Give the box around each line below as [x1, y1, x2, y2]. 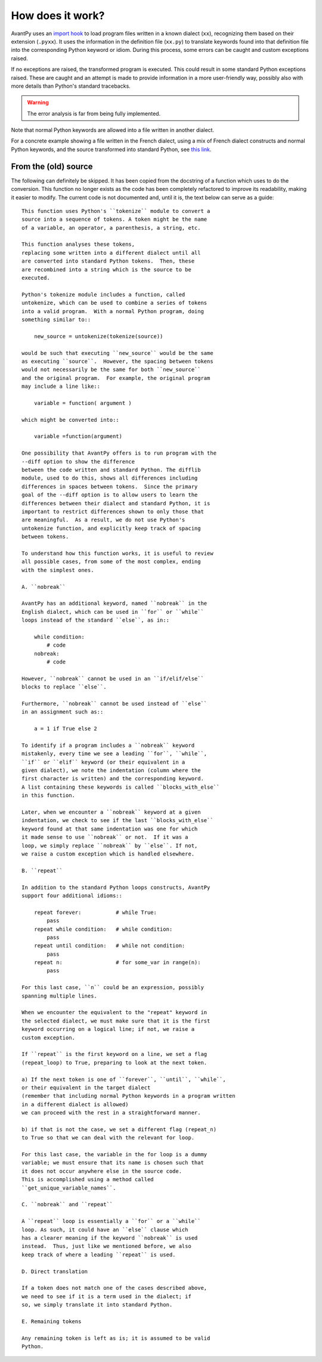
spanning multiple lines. [21, 992, 98, 999]
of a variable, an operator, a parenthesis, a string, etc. [21, 224, 201, 231]
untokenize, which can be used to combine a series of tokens [21, 299, 208, 307]
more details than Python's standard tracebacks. [11, 82, 131, 89]
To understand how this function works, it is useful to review [21, 549, 214, 557]
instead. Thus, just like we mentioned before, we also [21, 1243, 192, 1250]
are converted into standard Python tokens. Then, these [21, 258, 195, 265]
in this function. [21, 792, 76, 799]
